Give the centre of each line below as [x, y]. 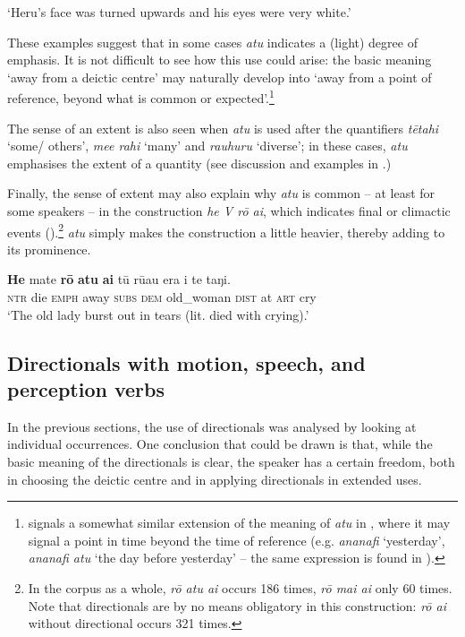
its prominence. [49, 249]
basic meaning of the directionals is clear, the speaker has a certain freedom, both [231, 461]
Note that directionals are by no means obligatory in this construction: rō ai [237, 605]
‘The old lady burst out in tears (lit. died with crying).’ [158, 314]
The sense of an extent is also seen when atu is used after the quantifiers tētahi [223, 128]
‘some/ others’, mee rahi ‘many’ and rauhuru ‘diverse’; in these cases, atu [207, 146]
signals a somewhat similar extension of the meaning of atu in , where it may [239, 523]
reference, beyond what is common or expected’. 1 [141, 97]
